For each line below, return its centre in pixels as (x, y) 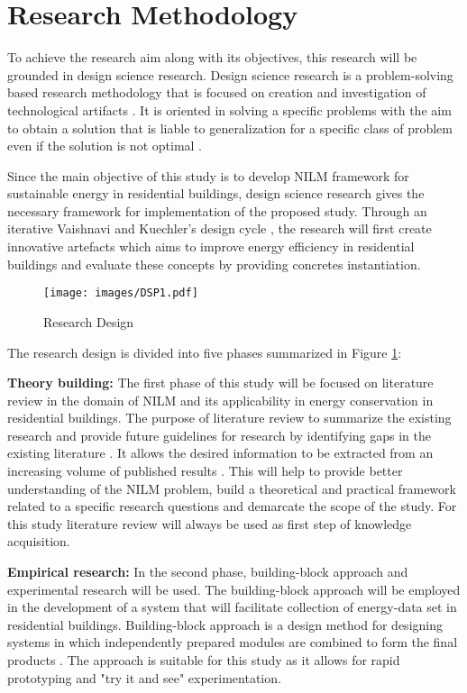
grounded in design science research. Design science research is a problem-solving (230, 74)
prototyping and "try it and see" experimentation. (144, 677)
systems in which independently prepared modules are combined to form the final (233, 642)
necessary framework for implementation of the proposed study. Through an (217, 210)
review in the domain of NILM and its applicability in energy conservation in (220, 400)
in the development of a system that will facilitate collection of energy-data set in (232, 607)
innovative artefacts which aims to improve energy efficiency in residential (211, 246)
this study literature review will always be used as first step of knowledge (210, 523)
